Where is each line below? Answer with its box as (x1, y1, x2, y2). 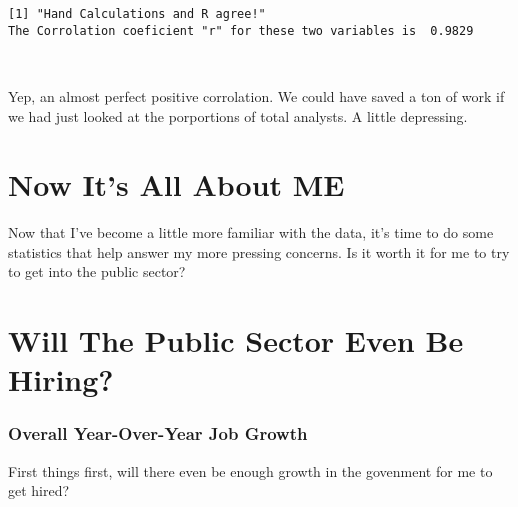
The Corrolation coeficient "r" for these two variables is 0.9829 (8, 23, 474, 38)
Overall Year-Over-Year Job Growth (8, 421, 308, 446)
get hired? (8, 480, 70, 501)
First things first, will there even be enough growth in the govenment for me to (8, 460, 493, 481)
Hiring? (8, 359, 114, 400)
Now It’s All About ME (8, 164, 345, 205)
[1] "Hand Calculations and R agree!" (8, 7, 266, 21)
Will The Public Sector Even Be (8, 320, 464, 361)
